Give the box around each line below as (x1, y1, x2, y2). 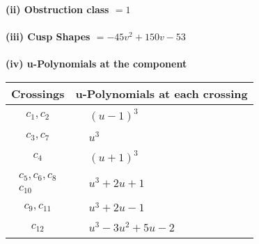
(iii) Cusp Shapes (6, 29, 91, 44)
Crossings (11, 85, 65, 101)
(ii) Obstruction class (6, 2, 109, 16)
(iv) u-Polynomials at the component (6, 56, 187, 71)
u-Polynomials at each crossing (75, 85, 248, 101)
